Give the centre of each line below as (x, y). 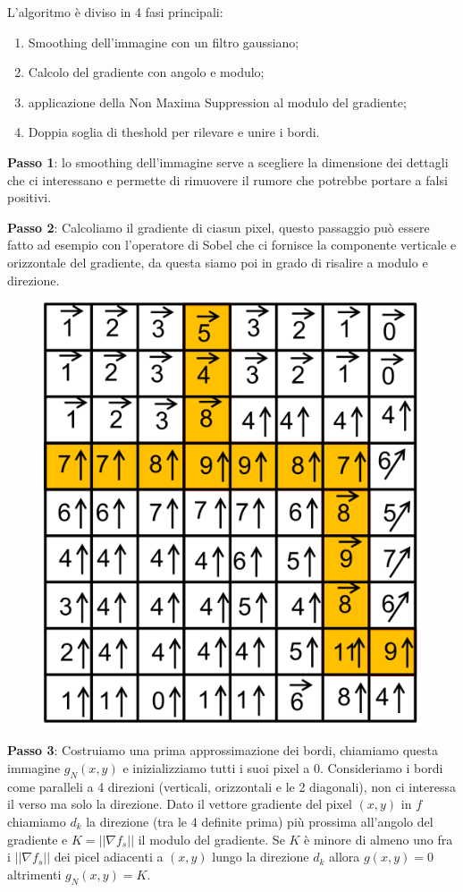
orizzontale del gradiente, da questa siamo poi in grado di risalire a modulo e (218, 262)
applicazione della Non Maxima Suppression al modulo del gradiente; (217, 102)
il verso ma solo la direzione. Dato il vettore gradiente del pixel (180, 804)
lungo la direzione (261, 857)
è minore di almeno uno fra (379, 839)
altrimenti (34, 874)
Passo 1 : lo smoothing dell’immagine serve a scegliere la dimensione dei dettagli (228, 161)
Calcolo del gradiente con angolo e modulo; (146, 72)
